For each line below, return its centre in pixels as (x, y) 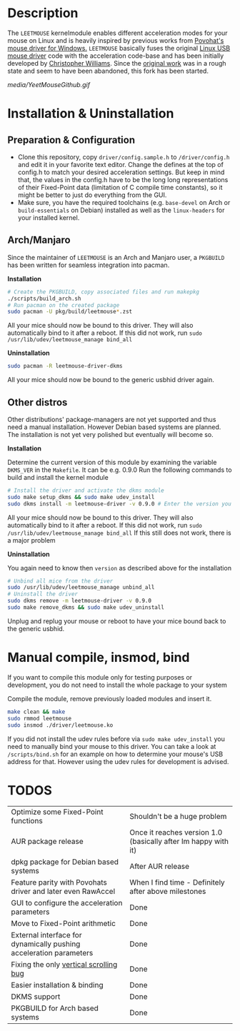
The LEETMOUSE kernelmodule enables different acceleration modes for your (117, 33)
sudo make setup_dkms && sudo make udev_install (81, 497)
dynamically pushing (46, 944)
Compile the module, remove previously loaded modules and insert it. (110, 698)
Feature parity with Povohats (59, 882)
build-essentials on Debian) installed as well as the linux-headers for (121, 210)
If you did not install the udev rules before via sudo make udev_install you (116, 739)
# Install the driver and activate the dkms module (86, 491)
